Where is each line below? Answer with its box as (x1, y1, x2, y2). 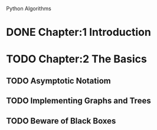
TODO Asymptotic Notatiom (6, 76, 111, 86)
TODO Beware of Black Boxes (6, 116, 116, 126)
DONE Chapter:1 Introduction (6, 26, 152, 39)
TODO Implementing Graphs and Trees (6, 96, 152, 106)
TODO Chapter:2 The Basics (6, 52, 148, 66)
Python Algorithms (6, 5, 51, 12)
